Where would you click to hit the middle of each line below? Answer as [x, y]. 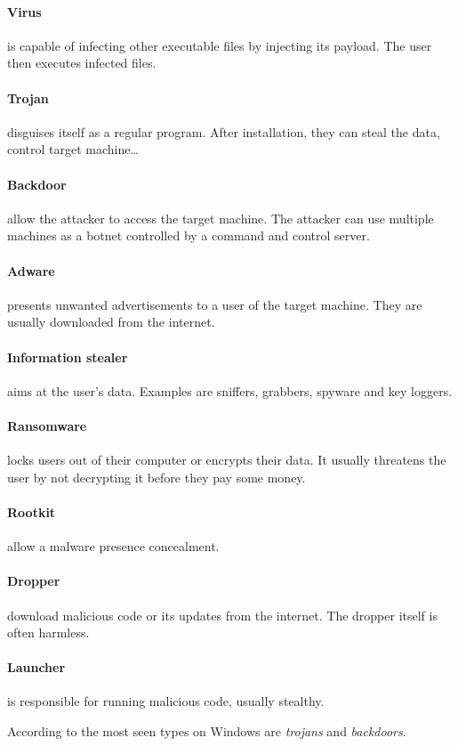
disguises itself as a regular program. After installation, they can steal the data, [224, 131]
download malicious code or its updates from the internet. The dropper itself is [222, 615]
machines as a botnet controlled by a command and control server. [189, 235]
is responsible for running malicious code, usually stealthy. [166, 701]
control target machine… [73, 149]
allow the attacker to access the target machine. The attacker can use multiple [221, 218]
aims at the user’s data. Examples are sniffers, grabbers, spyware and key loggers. [230, 390]
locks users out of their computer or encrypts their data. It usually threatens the [227, 460]
